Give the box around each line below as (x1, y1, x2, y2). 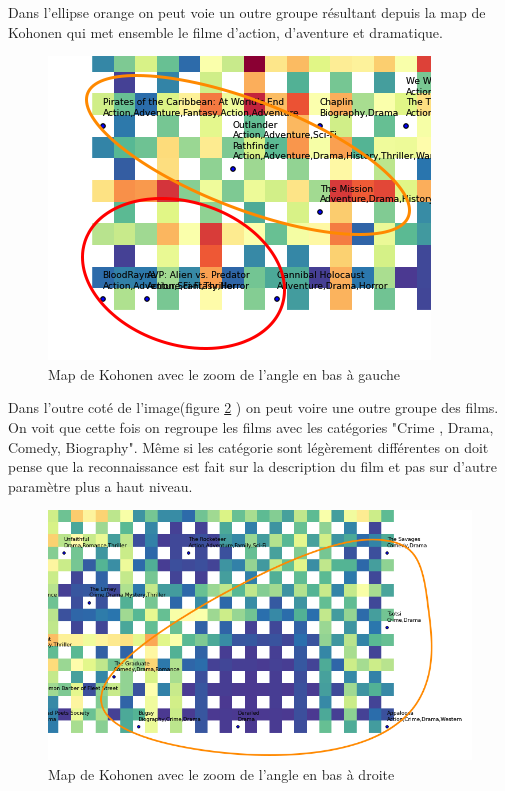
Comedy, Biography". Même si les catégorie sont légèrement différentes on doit (8, 436, 489, 457)
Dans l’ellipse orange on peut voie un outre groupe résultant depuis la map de (8, 2, 486, 22)
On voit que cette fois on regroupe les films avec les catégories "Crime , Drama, (8, 416, 494, 437)
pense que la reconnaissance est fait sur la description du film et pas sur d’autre (8, 456, 497, 477)
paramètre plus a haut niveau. (8, 475, 193, 496)
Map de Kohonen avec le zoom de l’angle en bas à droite (48, 764, 395, 785)
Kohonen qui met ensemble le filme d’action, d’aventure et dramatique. (8, 21, 443, 42)
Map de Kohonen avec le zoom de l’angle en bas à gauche (48, 363, 400, 384)
